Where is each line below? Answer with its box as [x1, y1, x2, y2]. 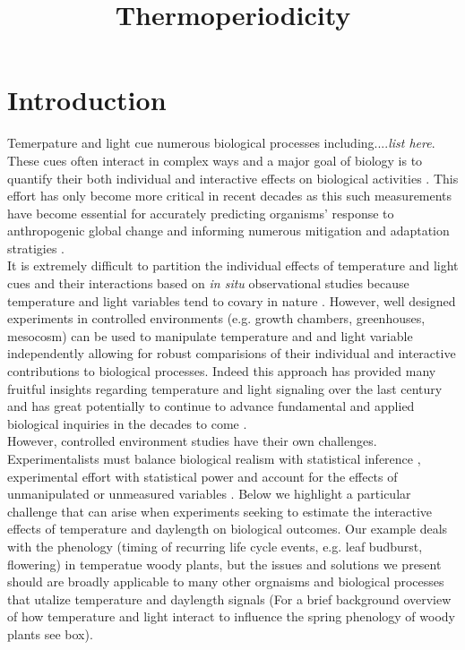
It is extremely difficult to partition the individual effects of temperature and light [7, 256, 459, 275]
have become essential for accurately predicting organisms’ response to [7, 203, 394, 222]
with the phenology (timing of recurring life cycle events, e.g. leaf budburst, [7, 536, 423, 555]
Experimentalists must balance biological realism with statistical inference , [7, 449, 421, 467]
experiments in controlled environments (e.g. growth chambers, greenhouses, [7, 309, 426, 328]
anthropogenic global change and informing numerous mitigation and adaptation [7, 221, 450, 240]
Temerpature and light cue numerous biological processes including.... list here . [7, 133, 435, 152]
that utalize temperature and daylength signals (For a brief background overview [7, 589, 452, 608]
